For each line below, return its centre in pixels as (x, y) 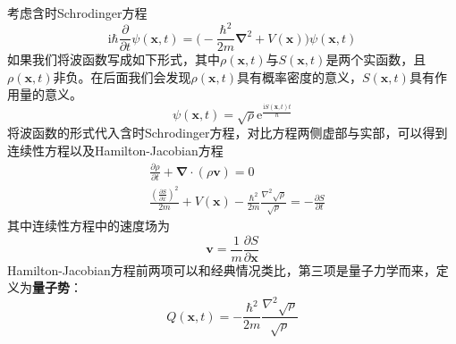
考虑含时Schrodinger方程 (77, 13)
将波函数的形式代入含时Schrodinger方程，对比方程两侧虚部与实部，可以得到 (228, 133)
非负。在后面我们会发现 (122, 76)
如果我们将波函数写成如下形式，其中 (114, 59)
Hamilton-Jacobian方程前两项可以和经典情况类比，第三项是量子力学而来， (222, 269)
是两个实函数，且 (376, 59)
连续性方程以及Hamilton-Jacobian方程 (115, 151)
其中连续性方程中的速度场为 (89, 226)
